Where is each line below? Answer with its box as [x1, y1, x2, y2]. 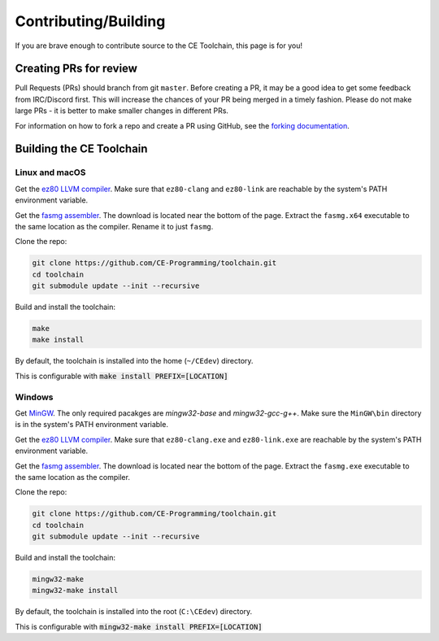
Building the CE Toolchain [15, 142, 148, 156]
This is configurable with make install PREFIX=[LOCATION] [15, 371, 228, 381]
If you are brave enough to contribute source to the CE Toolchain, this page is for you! [15, 41, 303, 50]
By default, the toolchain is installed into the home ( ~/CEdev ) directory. [15, 356, 254, 366]
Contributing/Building [15, 12, 166, 30]
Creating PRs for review [15, 62, 138, 76]
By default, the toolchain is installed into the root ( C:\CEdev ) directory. [15, 607, 253, 617]
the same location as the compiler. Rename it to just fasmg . [15, 221, 214, 231]
